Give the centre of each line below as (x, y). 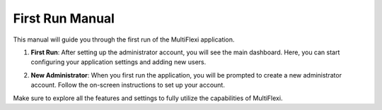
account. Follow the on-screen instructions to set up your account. (128, 85)
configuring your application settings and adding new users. (118, 62)
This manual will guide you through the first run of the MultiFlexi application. (124, 39)
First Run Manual (64, 18)
